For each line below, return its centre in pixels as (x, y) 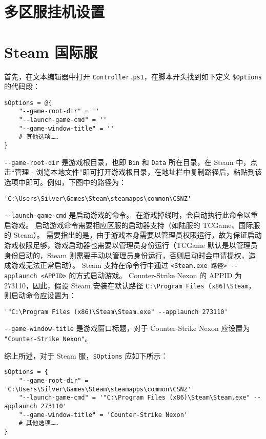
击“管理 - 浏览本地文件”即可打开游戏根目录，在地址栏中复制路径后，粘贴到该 (133, 172)
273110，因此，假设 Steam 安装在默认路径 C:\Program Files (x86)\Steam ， (130, 285)
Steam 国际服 (51, 51)
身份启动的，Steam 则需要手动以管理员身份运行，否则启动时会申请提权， (126, 255)
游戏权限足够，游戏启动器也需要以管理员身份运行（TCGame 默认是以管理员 (131, 245)
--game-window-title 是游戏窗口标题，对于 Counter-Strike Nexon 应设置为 (127, 328)
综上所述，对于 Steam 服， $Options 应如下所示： (86, 355)
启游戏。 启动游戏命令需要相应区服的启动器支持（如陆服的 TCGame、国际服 (132, 225)
